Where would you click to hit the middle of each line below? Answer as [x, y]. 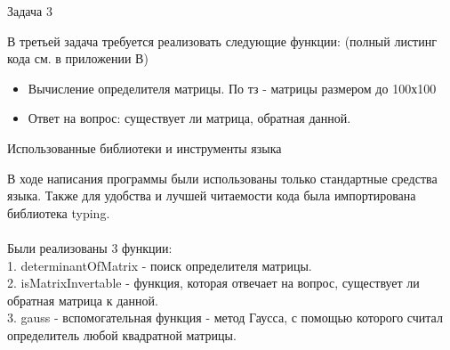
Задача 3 [30, 11]
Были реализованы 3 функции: [90, 247]
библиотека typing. [59, 212]
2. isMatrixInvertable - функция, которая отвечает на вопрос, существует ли [213, 283]
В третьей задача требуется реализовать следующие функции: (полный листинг [222, 41]
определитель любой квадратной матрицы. [122, 334]
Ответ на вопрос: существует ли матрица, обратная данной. [189, 118]
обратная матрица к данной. [83, 300]
